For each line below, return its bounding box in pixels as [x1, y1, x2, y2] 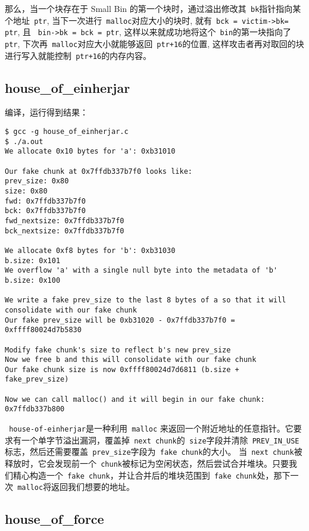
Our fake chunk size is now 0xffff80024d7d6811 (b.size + [5, 365, 239, 374]
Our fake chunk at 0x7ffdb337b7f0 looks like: [5, 167, 192, 176]
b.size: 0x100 [5, 276, 61, 285]
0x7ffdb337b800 [5, 405, 65, 414]
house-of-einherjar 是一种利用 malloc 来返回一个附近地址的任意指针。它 [9, 422, 294, 435]
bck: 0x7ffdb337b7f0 [5, 207, 86, 215]
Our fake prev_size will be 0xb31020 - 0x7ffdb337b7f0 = [5, 316, 235, 324]
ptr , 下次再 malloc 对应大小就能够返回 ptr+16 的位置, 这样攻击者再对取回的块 [5, 37, 304, 49]
